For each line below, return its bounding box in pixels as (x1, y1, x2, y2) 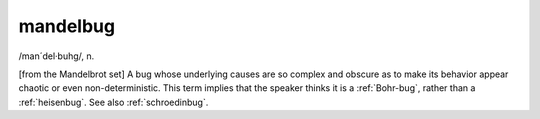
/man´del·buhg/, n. (18, 50, 95, 62)
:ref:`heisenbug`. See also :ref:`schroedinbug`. (18, 96, 209, 108)
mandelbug (18, 15, 115, 37)
